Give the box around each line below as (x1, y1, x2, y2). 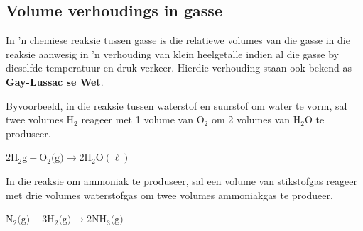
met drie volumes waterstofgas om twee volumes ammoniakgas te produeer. (6, 187, 333, 202)
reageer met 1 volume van (81, 112, 194, 127)
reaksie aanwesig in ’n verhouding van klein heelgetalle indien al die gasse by (6, 46, 339, 61)
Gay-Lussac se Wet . (6, 74, 104, 89)
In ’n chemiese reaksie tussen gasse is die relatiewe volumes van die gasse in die (6, 33, 350, 47)
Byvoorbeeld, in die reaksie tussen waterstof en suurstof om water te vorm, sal (6, 98, 347, 113)
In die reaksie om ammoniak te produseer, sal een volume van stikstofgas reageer (6, 173, 357, 188)
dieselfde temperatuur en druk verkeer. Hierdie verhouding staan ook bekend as (6, 60, 352, 75)
